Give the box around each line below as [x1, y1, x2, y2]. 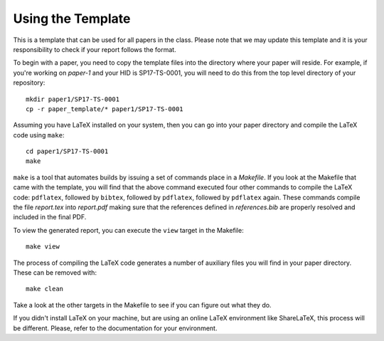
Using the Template [13, 11, 131, 26]
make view [26, 243, 60, 251]
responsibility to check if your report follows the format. [13, 45, 177, 53]
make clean [26, 285, 64, 293]
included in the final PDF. [13, 213, 87, 221]
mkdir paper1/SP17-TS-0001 [26, 95, 120, 103]
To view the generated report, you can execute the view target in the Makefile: [13, 226, 245, 234]
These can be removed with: [13, 268, 97, 277]
